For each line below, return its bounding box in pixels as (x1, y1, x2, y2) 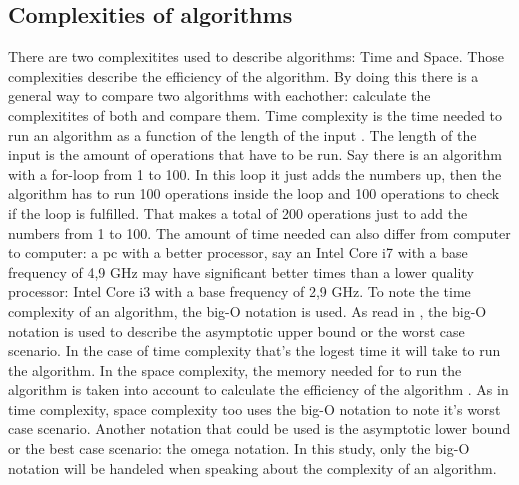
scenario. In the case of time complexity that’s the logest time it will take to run (8, 340, 501, 361)
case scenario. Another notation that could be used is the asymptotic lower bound (8, 418, 511, 439)
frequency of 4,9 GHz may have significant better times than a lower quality (8, 261, 474, 282)
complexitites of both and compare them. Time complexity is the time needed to (8, 104, 503, 125)
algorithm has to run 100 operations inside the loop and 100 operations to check (8, 183, 500, 204)
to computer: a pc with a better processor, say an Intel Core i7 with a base (8, 242, 468, 263)
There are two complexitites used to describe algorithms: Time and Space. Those (8, 46, 504, 67)
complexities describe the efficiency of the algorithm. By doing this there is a (8, 65, 479, 86)
